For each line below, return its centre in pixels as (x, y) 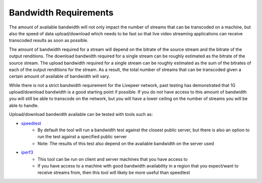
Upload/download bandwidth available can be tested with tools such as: (81, 114)
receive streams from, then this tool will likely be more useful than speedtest (114, 173)
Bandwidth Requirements (61, 13)
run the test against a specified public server (82, 137)
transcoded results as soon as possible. (49, 41)
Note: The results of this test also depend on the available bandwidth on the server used (126, 143)
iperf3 (27, 153)
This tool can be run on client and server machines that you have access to (113, 159)
